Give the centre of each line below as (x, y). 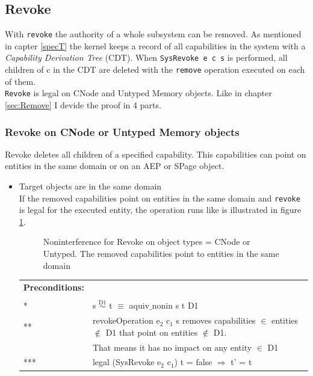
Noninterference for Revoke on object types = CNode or (147, 242)
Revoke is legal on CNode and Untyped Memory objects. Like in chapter (138, 93)
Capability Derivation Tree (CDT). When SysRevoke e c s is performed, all (146, 57)
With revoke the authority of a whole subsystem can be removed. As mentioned (153, 34)
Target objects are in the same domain (90, 186)
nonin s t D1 (175, 305)
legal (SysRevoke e (127, 362)
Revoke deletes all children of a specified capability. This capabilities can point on (156, 154)
